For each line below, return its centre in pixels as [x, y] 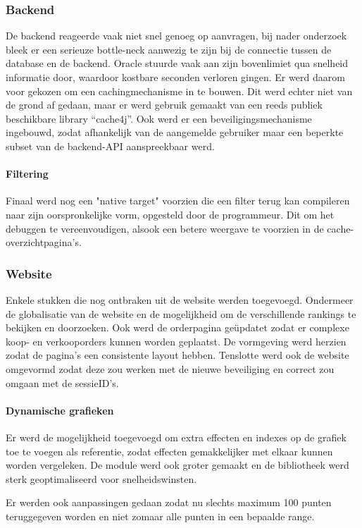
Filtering [27, 174]
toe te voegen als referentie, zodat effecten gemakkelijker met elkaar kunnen [169, 451]
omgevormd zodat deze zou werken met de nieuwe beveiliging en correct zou [170, 368]
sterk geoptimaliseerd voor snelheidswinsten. [101, 478]
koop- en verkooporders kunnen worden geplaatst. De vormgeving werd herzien [176, 341]
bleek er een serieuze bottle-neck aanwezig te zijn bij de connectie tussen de [169, 49]
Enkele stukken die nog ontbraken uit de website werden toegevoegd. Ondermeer [180, 299]
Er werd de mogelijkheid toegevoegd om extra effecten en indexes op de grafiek [176, 437]
